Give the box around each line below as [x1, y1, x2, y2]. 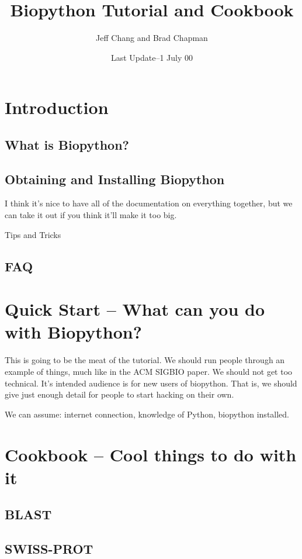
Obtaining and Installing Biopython [5, 170, 225, 188]
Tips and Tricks [5, 228, 61, 240]
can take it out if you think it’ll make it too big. [5, 209, 177, 221]
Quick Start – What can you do [5, 297, 265, 321]
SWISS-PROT [5, 540, 93, 558]
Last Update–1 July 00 [110, 51, 193, 63]
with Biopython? [5, 320, 142, 344]
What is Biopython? [5, 135, 129, 153]
